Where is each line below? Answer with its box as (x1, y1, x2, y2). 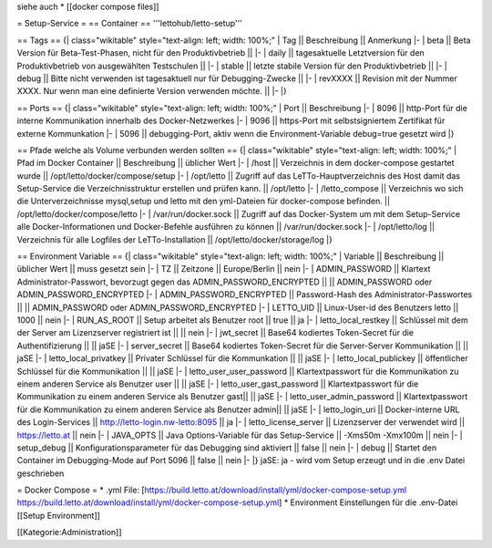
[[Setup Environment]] (16, 510, 100, 521)
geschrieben (16, 468, 65, 479)
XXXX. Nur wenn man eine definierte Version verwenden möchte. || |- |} (16, 86, 287, 97)
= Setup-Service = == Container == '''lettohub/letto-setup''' (16, 18, 243, 29)
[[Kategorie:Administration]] (16, 527, 122, 538)
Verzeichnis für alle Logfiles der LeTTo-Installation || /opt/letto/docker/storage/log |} (16, 233, 333, 245)
